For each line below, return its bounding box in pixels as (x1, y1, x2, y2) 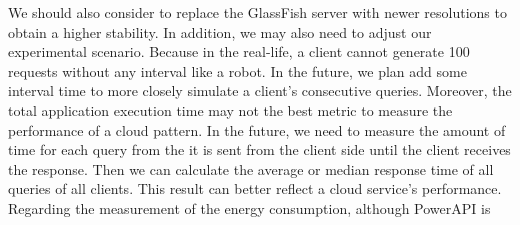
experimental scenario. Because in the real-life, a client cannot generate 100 (8, 41, 470, 62)
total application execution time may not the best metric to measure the (8, 99, 453, 120)
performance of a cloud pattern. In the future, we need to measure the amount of (8, 119, 506, 140)
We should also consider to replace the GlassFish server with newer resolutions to (8, 2, 507, 22)
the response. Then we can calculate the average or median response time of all (8, 158, 494, 179)
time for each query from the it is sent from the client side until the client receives (8, 139, 511, 160)
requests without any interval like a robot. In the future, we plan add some (8, 60, 467, 81)
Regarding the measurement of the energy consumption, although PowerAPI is (8, 197, 491, 218)
